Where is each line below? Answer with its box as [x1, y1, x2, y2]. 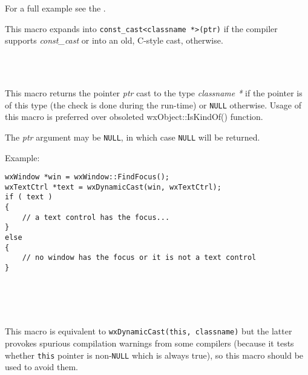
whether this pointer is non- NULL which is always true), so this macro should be [5, 348, 304, 361]
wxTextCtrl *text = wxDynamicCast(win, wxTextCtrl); [5, 182, 221, 191]
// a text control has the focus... [22, 213, 170, 222]
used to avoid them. [5, 360, 79, 373]
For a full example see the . [5, 2, 106, 14]
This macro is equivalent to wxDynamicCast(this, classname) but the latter [5, 325, 292, 337]
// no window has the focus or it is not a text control [22, 253, 257, 262]
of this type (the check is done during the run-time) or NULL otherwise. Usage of [5, 98, 301, 111]
